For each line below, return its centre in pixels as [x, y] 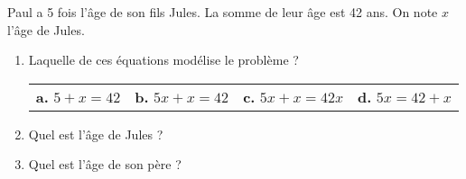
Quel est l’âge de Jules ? [96, 134]
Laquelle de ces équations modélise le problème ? [163, 60]
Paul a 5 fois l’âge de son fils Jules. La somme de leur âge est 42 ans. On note [223, 12]
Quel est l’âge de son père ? [105, 164]
